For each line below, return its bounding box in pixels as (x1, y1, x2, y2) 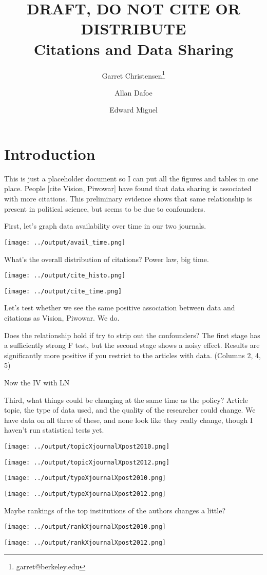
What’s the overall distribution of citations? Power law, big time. (4, 253, 209, 264)
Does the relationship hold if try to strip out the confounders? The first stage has (4, 329, 260, 340)
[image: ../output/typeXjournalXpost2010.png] (4, 474, 166, 482)
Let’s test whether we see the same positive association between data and (4, 302, 235, 313)
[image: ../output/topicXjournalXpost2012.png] (4, 458, 170, 466)
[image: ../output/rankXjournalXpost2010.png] (4, 523, 166, 531)
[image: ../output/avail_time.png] (4, 238, 126, 246)
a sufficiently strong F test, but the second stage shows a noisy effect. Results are (4, 340, 260, 350)
